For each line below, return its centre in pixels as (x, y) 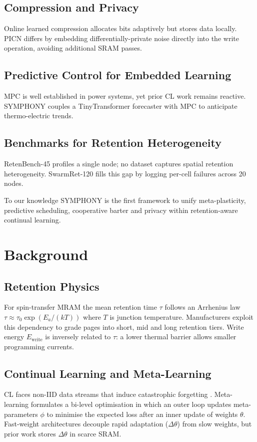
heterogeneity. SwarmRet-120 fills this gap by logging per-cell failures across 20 (125, 173)
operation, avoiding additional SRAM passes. (73, 48)
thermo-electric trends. (39, 116)
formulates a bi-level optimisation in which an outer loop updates (131, 404)
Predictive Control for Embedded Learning (118, 75)
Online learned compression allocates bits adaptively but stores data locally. (120, 28)
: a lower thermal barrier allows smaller (176, 337)
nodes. (14, 183)
